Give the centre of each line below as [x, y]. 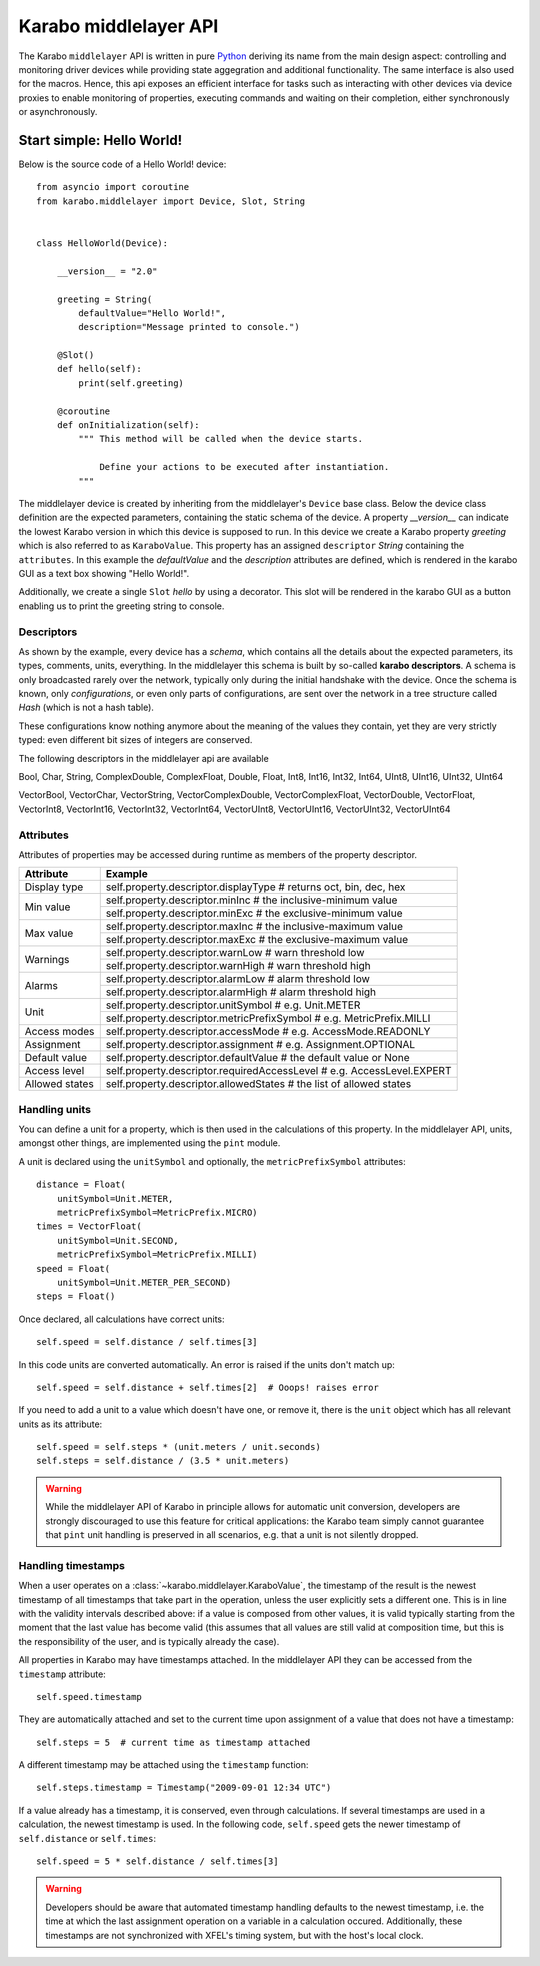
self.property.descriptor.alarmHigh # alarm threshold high [241, 992]
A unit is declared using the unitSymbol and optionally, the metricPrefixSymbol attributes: [212, 1161]
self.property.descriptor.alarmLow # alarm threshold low [237, 979]
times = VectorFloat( [89, 1226]
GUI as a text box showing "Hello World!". [104, 573]
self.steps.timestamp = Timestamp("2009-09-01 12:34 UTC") [184, 1788]
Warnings [47, 959]
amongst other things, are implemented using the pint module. [149, 1143]
